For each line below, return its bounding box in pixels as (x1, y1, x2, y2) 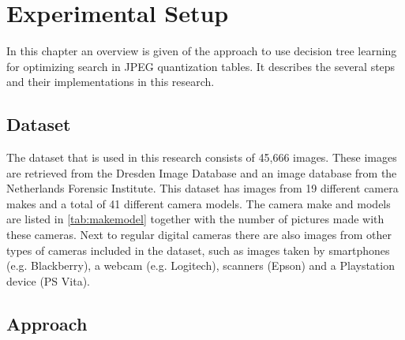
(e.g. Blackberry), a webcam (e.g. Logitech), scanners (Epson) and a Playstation (6, 257, 395, 274)
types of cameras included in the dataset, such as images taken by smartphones (6, 241, 390, 258)
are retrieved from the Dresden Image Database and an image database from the (6, 164, 397, 181)
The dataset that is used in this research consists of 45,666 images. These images (6, 149, 397, 166)
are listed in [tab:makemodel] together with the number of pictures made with (6, 211, 384, 227)
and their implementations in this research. (6, 73, 215, 90)
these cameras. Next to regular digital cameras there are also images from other (6, 226, 392, 243)
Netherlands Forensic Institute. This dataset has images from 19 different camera (6, 180, 399, 196)
